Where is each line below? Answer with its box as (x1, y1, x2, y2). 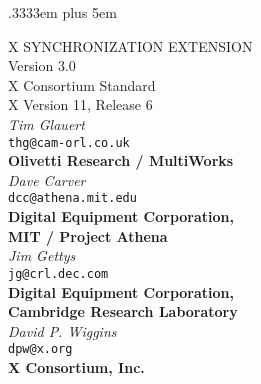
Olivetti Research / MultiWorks (8, 150, 234, 171)
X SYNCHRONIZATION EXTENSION (8, 35, 253, 56)
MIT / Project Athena (8, 225, 168, 246)
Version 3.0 (8, 55, 76, 76)
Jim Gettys (8, 245, 76, 266)
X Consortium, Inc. (8, 356, 145, 377)
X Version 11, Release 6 (8, 94, 153, 115)
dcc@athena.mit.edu (8, 191, 137, 206)
